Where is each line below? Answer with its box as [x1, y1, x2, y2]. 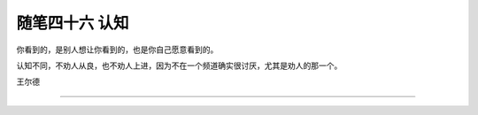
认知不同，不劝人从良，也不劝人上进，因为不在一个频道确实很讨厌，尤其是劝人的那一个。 [16, 60, 343, 71]
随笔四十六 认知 [16, 13, 129, 33]
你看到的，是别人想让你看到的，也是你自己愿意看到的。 [16, 44, 219, 55]
